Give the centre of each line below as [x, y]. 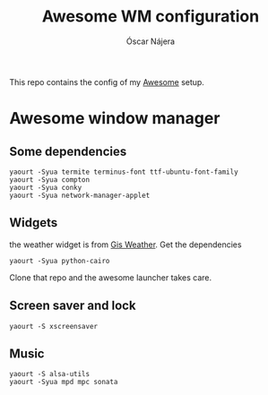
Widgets [34, 223]
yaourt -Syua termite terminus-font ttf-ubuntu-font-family [124, 172]
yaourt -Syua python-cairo [60, 261]
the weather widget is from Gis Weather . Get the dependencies [125, 245]
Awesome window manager [115, 119]
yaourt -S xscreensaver [54, 326]
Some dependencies [68, 151]
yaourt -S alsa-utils [50, 374]
